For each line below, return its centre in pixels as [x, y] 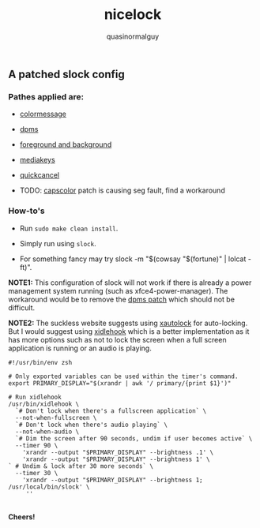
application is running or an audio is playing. [80, 348]
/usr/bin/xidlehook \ [44, 404]
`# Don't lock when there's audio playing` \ [92, 425]
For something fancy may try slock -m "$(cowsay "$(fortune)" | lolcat [133, 259]
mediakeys [37, 160]
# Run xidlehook [35, 397]
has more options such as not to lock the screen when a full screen [117, 339]
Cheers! [22, 517]
